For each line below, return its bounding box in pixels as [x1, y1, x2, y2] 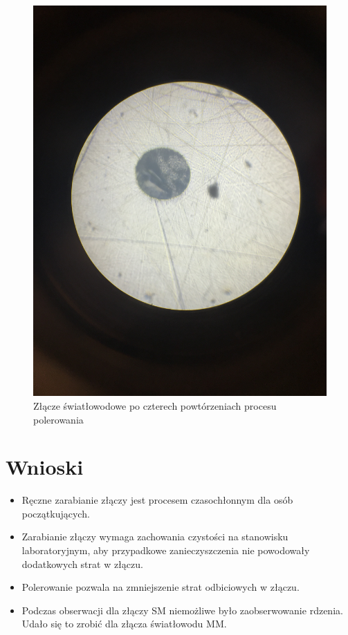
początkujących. [21, 506, 90, 520]
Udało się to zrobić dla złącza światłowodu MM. [21, 616, 227, 631]
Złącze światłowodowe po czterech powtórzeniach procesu [33, 398, 277, 413]
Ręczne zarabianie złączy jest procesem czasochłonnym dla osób [21, 493, 293, 507]
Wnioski [6, 453, 84, 481]
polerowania [33, 412, 84, 426]
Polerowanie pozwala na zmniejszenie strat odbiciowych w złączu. [21, 580, 300, 594]
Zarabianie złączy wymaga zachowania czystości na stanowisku [21, 529, 289, 544]
